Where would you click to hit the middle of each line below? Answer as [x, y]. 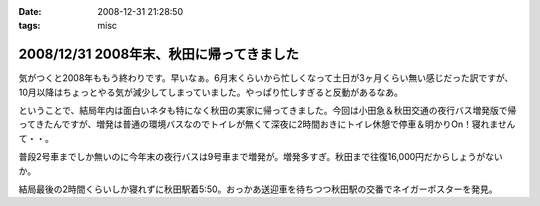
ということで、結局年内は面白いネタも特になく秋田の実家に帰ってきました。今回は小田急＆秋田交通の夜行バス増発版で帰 [267, 111]
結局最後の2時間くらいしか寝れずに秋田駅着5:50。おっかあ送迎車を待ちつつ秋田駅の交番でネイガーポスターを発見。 [258, 189]
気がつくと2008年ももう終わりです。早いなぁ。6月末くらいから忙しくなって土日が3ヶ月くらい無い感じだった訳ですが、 [266, 78]
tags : [29, 26]
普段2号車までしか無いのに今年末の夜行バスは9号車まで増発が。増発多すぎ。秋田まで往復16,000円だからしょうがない [261, 157]
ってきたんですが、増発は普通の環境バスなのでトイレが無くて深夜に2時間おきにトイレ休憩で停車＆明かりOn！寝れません [267, 124]
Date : [30, 11]
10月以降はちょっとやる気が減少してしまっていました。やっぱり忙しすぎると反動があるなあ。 [211, 92]
